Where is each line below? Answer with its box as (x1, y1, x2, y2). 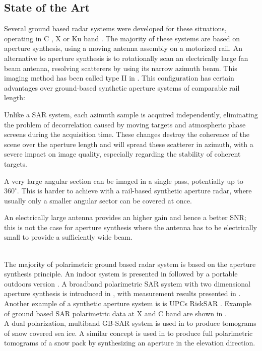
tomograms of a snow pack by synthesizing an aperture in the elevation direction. (4, 337, 255, 348)
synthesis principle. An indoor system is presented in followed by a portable (4, 268, 238, 279)
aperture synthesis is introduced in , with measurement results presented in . (4, 288, 241, 299)
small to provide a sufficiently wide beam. (4, 232, 133, 242)
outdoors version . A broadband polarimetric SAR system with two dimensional (4, 278, 250, 289)
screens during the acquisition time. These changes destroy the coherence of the (4, 129, 250, 139)
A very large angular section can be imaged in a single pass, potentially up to (4, 175, 243, 186)
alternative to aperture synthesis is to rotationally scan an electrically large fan (4, 52, 248, 63)
